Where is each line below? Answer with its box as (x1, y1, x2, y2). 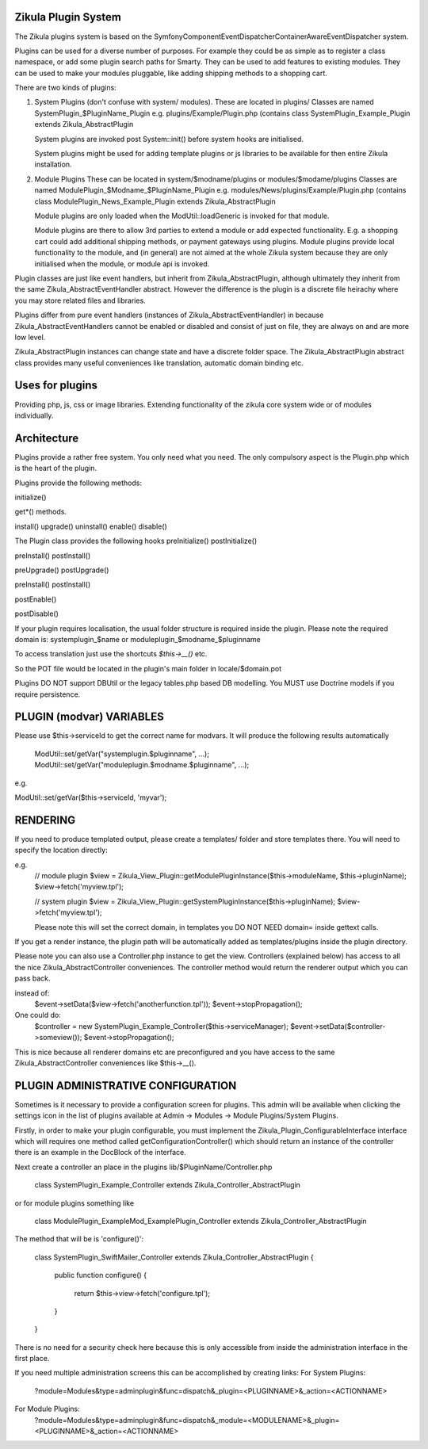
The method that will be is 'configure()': (14, 1234, 144, 1244)
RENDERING (14, 813, 75, 827)
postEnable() (14, 595, 57, 604)
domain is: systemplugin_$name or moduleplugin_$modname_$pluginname (14, 634, 262, 644)
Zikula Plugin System (14, 10, 122, 24)
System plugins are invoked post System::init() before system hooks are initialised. (34, 134, 304, 143)
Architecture (14, 431, 79, 445)
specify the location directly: (14, 845, 108, 855)
